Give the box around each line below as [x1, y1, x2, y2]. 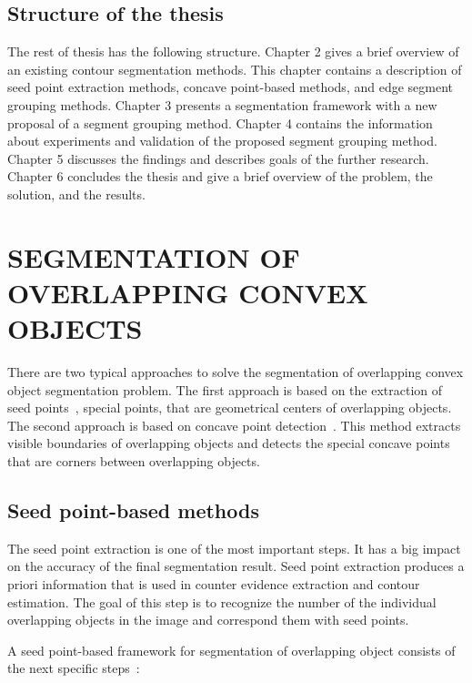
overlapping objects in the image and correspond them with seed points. [7, 610, 409, 629]
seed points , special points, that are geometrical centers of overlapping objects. [7, 398, 452, 417]
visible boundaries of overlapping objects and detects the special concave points [7, 433, 450, 453]
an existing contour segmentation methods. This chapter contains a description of [7, 59, 462, 78]
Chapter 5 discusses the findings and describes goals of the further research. [7, 148, 429, 168]
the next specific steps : [7, 658, 140, 678]
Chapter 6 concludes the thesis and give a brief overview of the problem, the [7, 167, 433, 186]
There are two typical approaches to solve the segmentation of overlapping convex [7, 362, 464, 382]
